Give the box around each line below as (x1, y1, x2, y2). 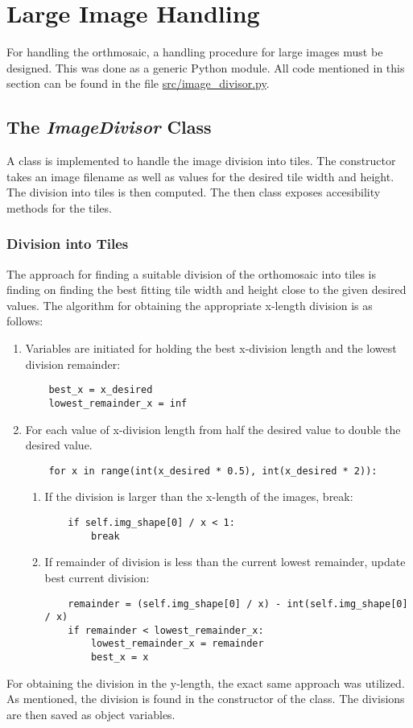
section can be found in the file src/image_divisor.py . (6, 75, 270, 92)
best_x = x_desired (48, 384, 153, 396)
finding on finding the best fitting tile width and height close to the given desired (6, 281, 407, 298)
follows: (6, 312, 43, 329)
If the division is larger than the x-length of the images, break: (44, 488, 353, 505)
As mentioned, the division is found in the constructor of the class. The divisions (6, 690, 405, 707)
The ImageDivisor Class (6, 114, 212, 139)
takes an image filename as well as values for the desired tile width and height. (6, 168, 394, 184)
